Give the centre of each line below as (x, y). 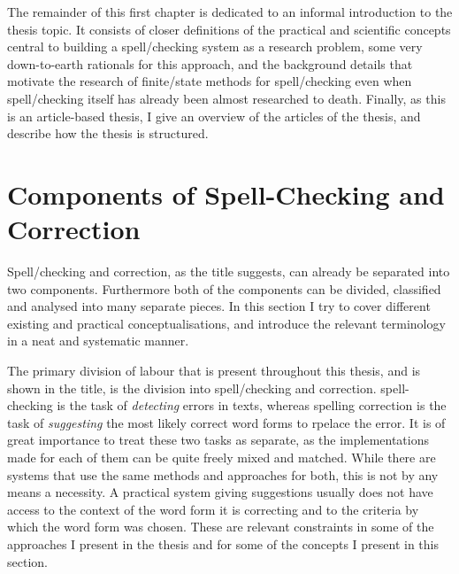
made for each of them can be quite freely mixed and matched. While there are (222, 457)
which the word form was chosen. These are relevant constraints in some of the (221, 527)
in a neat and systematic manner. (98, 341)
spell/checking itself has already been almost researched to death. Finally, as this (226, 98)
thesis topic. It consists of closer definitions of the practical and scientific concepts (229, 29)
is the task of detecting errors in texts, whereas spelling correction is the (252, 405)
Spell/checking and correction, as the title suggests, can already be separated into (229, 271)
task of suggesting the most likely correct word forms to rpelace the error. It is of (226, 422)
